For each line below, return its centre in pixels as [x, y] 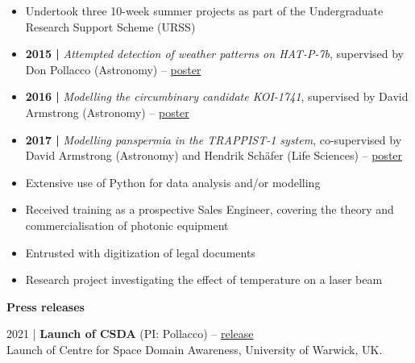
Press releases [46, 306]
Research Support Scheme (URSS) [110, 26]
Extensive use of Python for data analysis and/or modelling [173, 182]
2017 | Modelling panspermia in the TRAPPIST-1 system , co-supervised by [214, 139]
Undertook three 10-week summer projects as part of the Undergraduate [204, 10]
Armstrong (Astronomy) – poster [107, 112]
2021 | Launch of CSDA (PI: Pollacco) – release [130, 334]
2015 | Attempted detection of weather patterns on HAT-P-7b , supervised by [214, 54]
